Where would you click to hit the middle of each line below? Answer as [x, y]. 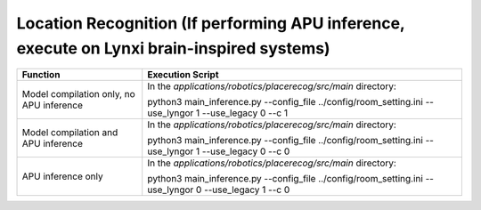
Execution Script [183, 75]
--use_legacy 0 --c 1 [245, 113]
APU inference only [63, 176]
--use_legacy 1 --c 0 [247, 190]
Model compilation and [70, 133]
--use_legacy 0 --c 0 [246, 151]
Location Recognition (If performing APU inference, [211, 23]
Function [41, 75]
